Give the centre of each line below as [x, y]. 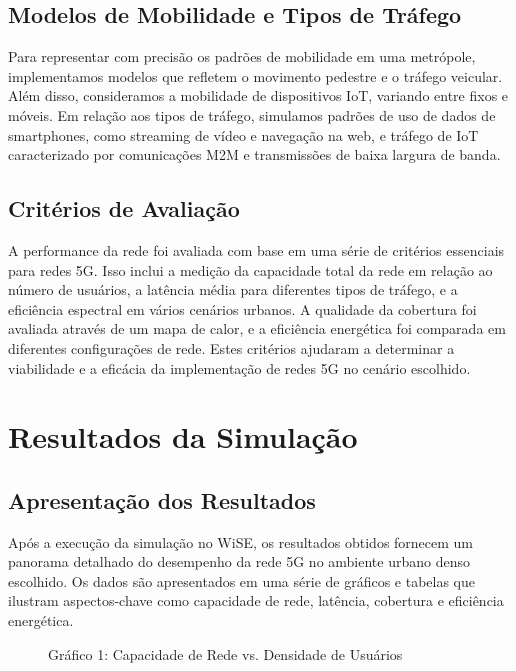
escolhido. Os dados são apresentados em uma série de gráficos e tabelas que [242, 580]
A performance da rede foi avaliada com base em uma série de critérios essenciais [256, 249]
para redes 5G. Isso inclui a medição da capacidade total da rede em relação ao [250, 269]
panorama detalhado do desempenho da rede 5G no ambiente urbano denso [239, 561]
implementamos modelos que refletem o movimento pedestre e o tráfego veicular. [255, 75]
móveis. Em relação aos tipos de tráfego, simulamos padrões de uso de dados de [252, 114]
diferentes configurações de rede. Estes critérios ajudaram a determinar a [231, 347]
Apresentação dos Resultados [162, 499]
